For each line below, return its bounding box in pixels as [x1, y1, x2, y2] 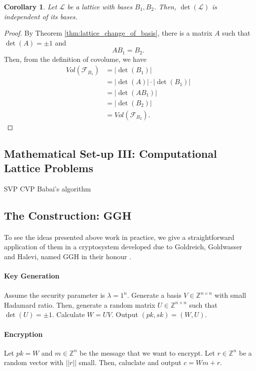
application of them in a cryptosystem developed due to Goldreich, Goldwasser [4, 241, 242, 252]
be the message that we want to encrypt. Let [79, 347, 215, 358]
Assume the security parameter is [4, 290, 105, 300]
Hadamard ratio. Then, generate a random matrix [4, 299, 155, 310]
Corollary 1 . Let [4, 1, 57, 11]
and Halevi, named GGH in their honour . [4, 251, 132, 261]
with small [215, 290, 246, 300]
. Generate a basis [127, 290, 182, 300]
